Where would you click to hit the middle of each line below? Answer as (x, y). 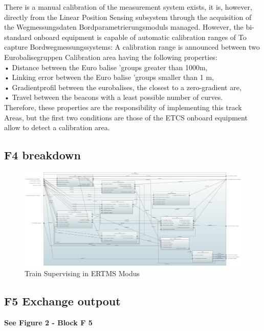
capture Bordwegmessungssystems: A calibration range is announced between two (132, 47)
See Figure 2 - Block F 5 (48, 322)
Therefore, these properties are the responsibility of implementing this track (123, 107)
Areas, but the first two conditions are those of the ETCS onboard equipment (126, 117)
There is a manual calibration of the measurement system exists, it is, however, (128, 7)
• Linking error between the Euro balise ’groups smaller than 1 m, (109, 77)
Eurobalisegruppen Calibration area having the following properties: (111, 57)
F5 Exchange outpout (62, 301)
